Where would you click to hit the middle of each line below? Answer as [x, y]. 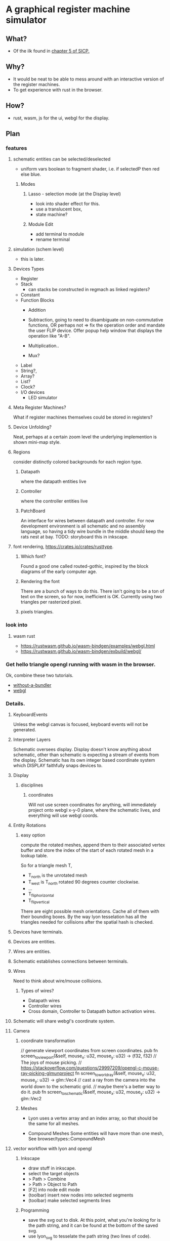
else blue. [31, 174]
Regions [22, 452]
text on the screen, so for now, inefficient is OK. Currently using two [91, 597]
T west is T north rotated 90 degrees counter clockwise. [84, 883]
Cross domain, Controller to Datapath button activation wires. [92, 1011]
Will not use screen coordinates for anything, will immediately [92, 805]
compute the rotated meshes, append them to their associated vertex [93, 845]
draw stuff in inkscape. [52, 1168]
